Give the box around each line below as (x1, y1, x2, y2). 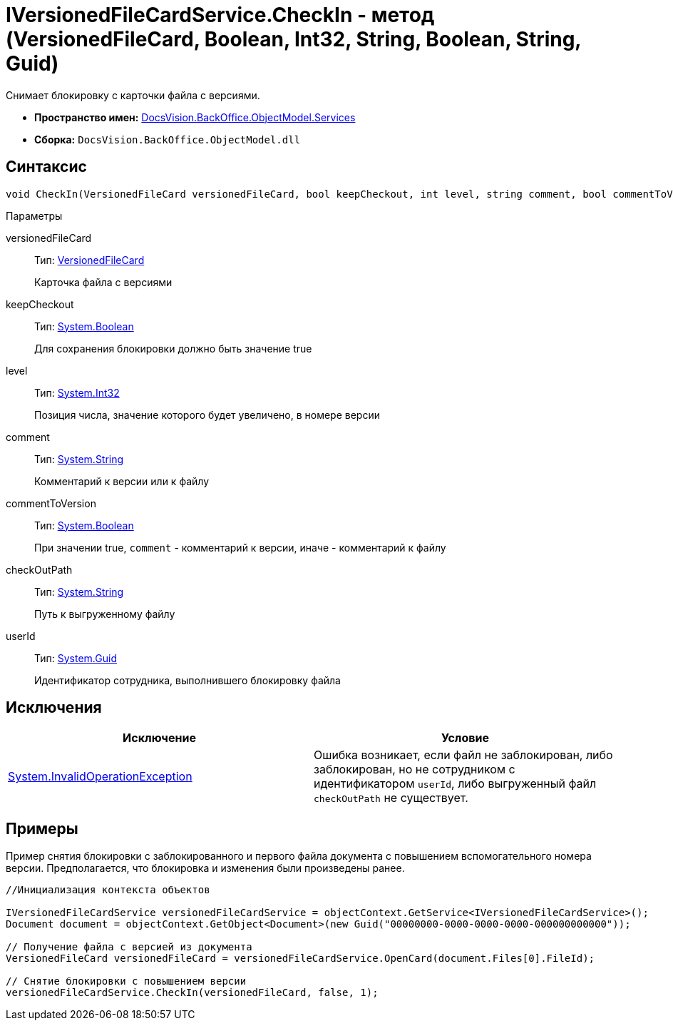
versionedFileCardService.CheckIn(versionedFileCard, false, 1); (6, 987, 379, 999)
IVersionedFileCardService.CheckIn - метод (6, 3, 435, 27)
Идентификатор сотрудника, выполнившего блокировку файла (34, 674, 341, 686)
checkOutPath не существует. (314, 791, 468, 806)
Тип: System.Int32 (34, 386, 120, 399)
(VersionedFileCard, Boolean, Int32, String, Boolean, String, (6, 27, 581, 51)
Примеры (6, 819, 78, 838)
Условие (441, 731, 489, 746)
